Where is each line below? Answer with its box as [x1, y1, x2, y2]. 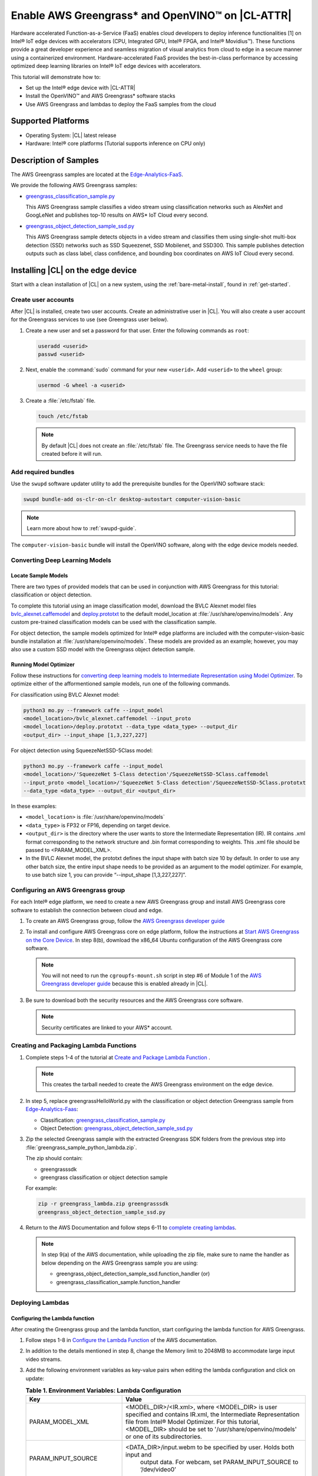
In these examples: [11, 802, 57, 809]
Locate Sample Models [11, 572, 68, 579]
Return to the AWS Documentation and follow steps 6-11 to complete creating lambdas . [25, 1224, 237, 1231]
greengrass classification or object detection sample [40, 1174, 168, 1181]
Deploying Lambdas [11, 1299, 69, 1307]
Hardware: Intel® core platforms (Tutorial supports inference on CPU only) [25, 139, 206, 147]
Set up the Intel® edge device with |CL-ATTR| [25, 84, 135, 91]
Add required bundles [11, 468, 75, 476]
